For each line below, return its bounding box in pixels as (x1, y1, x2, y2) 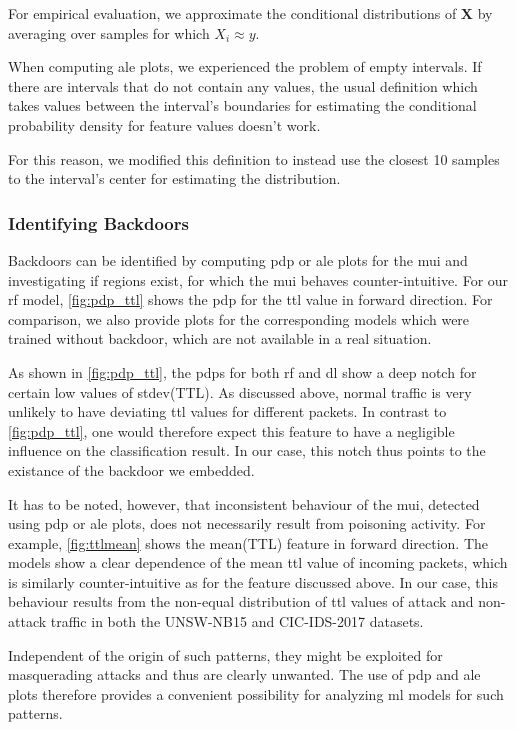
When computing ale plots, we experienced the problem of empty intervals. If (8, 56, 482, 77)
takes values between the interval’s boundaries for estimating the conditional (8, 95, 477, 116)
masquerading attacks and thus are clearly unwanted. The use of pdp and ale (8, 664, 481, 685)
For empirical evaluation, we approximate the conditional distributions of (8, 3, 457, 23)
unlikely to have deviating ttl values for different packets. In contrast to (8, 401, 447, 422)
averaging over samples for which (8, 22, 210, 43)
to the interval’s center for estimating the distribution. (8, 168, 341, 189)
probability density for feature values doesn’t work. (8, 114, 321, 135)
